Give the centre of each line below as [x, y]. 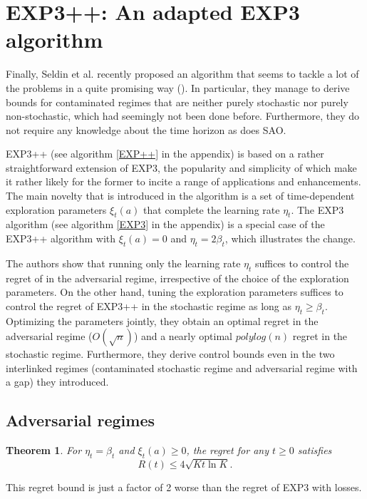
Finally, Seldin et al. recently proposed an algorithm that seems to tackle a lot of [182, 74]
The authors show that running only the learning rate [123, 263]
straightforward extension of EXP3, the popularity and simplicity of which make [181, 167]
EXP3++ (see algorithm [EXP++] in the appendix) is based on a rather [165, 154]
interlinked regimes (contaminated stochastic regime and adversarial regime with [182, 367]
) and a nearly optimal [183, 336]
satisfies [315, 450]
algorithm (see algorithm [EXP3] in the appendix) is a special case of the [165, 224]
